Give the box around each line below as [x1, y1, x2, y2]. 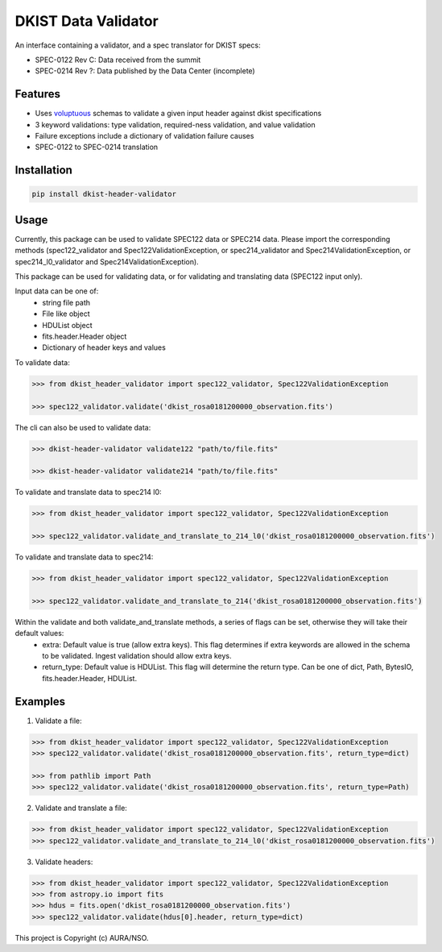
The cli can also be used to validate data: [14, 422, 151, 432]
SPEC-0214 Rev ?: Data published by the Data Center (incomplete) [35, 66, 255, 76]
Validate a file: [35, 716, 82, 725]
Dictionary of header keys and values [42, 343, 167, 352]
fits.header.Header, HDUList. [42, 673, 137, 683]
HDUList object [42, 320, 93, 330]
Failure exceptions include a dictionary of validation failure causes [35, 131, 254, 141]
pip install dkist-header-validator [31, 189, 177, 199]
